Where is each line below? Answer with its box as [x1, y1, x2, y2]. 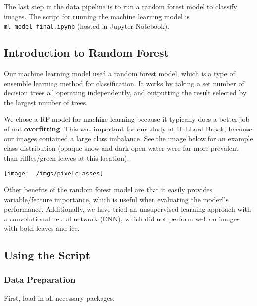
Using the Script [4, 247, 90, 262]
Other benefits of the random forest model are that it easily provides [4, 184, 212, 195]
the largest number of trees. [4, 97, 88, 107]
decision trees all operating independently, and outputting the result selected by [4, 87, 247, 98]
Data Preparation [4, 273, 76, 285]
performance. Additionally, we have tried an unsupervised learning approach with [4, 204, 251, 214]
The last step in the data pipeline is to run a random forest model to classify [4, 1, 237, 11]
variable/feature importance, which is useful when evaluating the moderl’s [4, 194, 229, 204]
